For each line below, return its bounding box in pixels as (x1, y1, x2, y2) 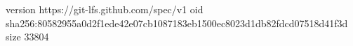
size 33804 (6, 29, 49, 44)
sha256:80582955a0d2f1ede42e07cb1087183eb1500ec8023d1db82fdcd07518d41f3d (6, 15, 348, 30)
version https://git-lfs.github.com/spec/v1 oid (6, 2, 204, 16)
